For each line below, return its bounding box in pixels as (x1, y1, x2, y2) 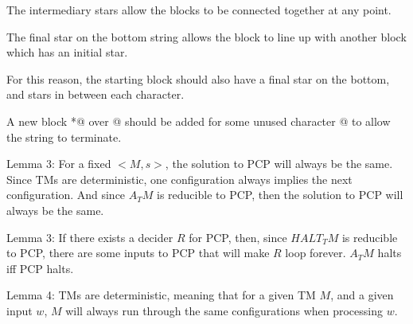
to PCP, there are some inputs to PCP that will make (6, 244, 270, 261)
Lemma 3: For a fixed (6, 155, 111, 172)
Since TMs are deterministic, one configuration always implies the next (6, 170, 353, 187)
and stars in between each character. (6, 86, 185, 103)
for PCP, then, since (189, 228, 287, 245)
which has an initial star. (6, 44, 128, 61)
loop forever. (285, 244, 346, 261)
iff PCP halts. (6, 260, 74, 276)
